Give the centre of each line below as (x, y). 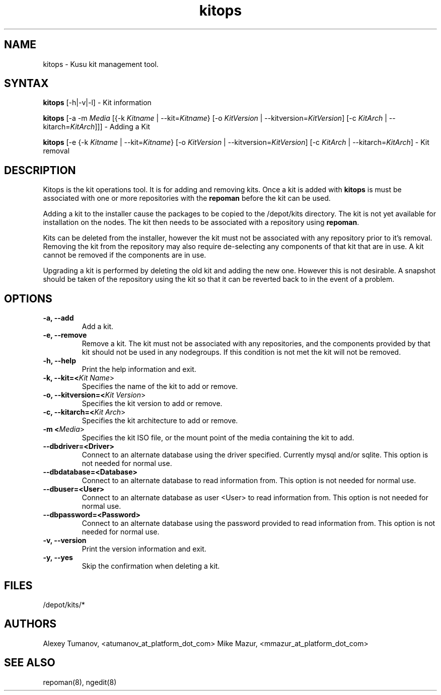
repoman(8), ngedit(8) (80, 682)
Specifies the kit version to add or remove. (152, 404)
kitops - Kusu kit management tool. (101, 64)
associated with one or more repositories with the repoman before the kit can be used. (187, 198)
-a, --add (58, 318)
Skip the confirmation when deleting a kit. (151, 566)
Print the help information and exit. (139, 369)
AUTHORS (30, 624)
